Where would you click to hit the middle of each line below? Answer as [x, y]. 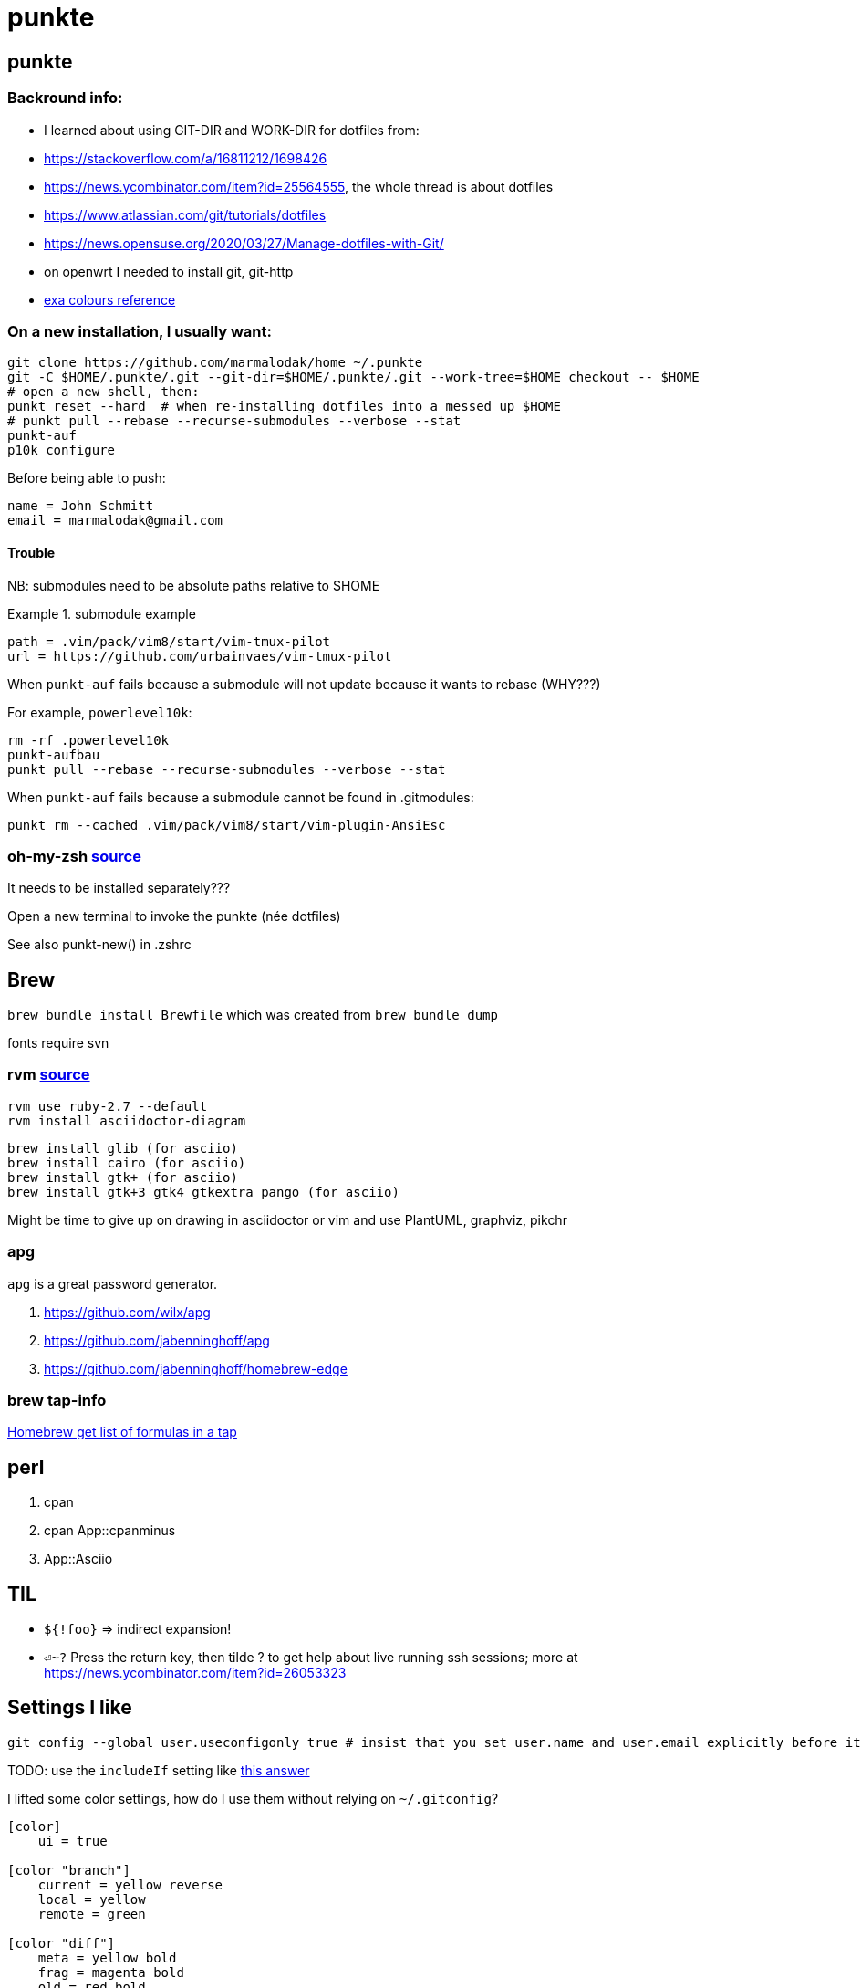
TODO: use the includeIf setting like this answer [159, 1770]
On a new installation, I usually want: [140, 331]
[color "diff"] [62, 1943]
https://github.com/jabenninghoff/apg [157, 1340]
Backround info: [65, 98]
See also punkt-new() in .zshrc [99, 945]
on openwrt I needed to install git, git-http [169, 271]
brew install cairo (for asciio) [127, 1162]
